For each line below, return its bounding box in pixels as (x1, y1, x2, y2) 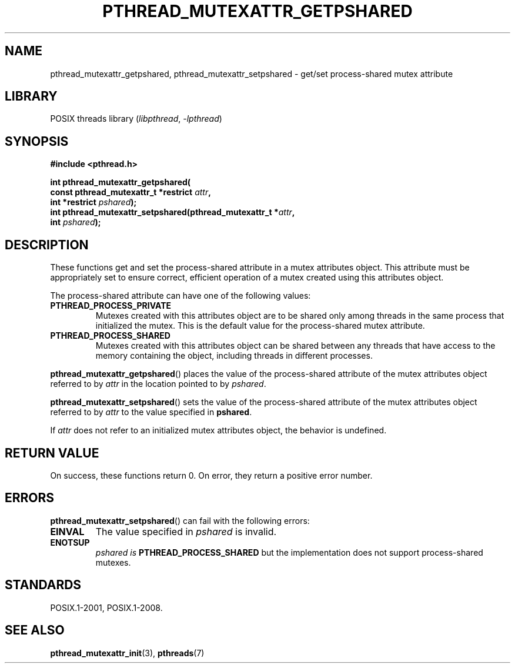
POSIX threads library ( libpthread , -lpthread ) (50, 113, 222, 124)
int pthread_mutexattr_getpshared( (50, 177, 191, 188)
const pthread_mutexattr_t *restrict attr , (50, 187, 211, 198)
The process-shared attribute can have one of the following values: (50, 290, 311, 301)
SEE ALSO (5, 623, 65, 638)
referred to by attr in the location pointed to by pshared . (50, 379, 266, 389)
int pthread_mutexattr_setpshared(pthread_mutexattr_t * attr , (50, 207, 295, 218)
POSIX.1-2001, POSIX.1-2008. (50, 602, 163, 613)
